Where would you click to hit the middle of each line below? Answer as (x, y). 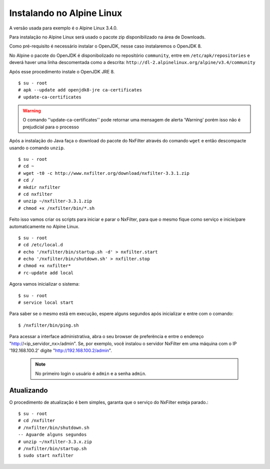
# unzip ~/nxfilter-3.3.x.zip (55, 442)
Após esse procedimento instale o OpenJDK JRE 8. (62, 71)
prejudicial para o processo (51, 127)
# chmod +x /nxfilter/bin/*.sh (56, 208)
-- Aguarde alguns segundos (52, 435)
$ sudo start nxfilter (46, 456)
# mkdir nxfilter (39, 187)
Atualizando (28, 390)
